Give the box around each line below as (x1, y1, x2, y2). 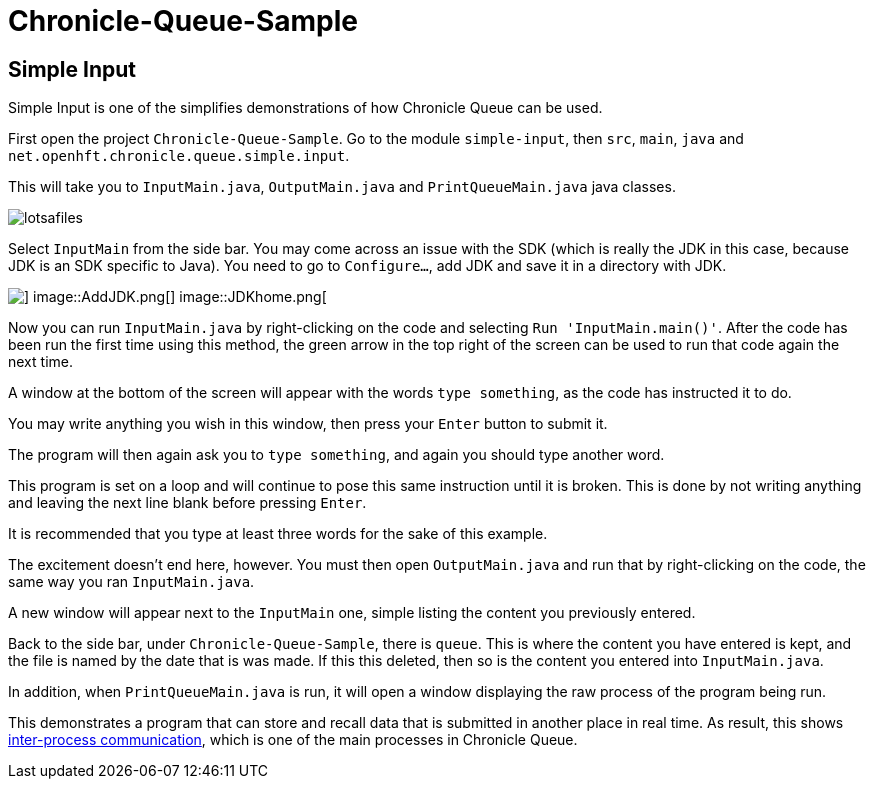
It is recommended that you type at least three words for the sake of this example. (8, 525, 548, 543)
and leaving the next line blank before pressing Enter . (8, 494, 367, 512)
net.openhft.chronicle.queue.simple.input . (8, 147, 350, 165)
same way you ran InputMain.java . (8, 573, 255, 591)
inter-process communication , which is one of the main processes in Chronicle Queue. (8, 731, 578, 749)
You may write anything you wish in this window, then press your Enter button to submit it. (8, 415, 608, 433)
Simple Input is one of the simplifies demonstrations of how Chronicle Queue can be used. (8, 99, 603, 117)
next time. (8, 353, 73, 371)
